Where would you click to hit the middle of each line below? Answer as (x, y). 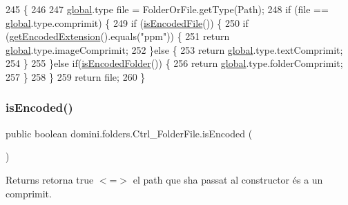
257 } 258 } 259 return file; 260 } (76, 76)
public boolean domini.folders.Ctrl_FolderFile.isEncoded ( (129, 133)
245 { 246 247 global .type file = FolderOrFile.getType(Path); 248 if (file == (167, 9)
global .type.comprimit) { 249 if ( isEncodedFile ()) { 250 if (127, 22)
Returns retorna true (50, 179)
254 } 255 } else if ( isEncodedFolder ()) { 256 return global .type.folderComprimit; (174, 63)
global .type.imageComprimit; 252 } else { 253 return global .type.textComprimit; (174, 49)
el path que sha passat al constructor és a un (228, 179)
